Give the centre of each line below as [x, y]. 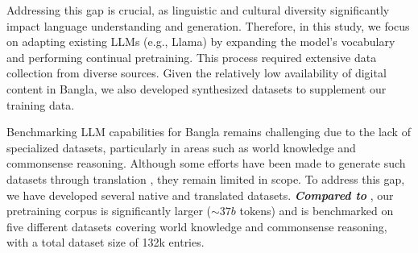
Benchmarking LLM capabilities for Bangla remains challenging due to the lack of [209, 132]
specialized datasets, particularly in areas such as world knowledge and [181, 147]
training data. [41, 104]
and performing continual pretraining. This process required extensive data [192, 57]
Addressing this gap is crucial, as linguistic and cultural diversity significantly [198, 10]
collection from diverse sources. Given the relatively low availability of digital [197, 73]
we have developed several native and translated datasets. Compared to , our [200, 195]
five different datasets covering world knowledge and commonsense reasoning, [197, 226]
